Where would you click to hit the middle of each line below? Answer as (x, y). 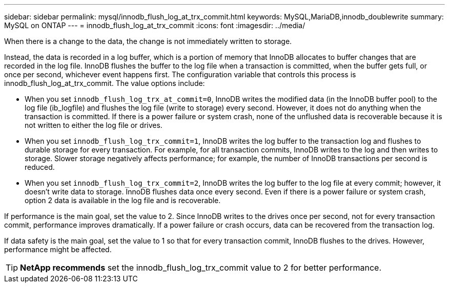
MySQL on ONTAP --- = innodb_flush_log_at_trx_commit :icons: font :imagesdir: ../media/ (155, 25)
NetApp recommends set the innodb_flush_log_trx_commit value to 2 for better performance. (201, 268)
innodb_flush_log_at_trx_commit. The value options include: (105, 83)
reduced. (40, 167)
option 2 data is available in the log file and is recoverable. (123, 200)
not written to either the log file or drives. (94, 125)
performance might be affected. (58, 249)
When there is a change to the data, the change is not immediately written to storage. (148, 41)
